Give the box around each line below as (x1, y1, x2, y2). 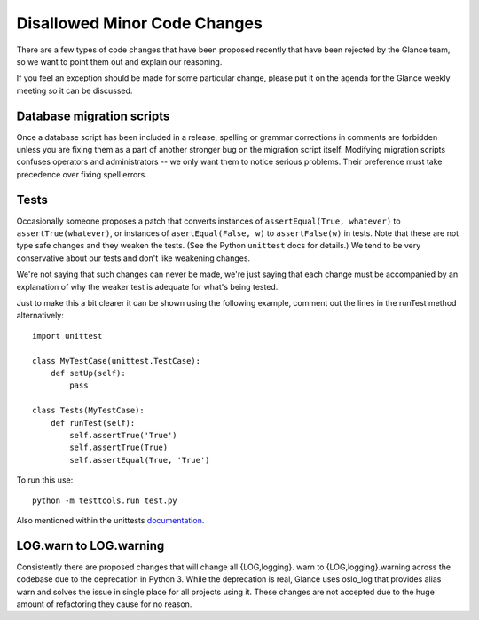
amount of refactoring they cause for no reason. (16, 599, 192, 609)
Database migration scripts (16, 108, 170, 123)
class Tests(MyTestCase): (32, 405, 145, 416)
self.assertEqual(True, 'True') (69, 455, 210, 465)
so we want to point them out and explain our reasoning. (16, 56, 223, 67)
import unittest (32, 331, 103, 341)
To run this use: (16, 475, 74, 485)
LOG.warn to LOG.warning (16, 538, 165, 553)
